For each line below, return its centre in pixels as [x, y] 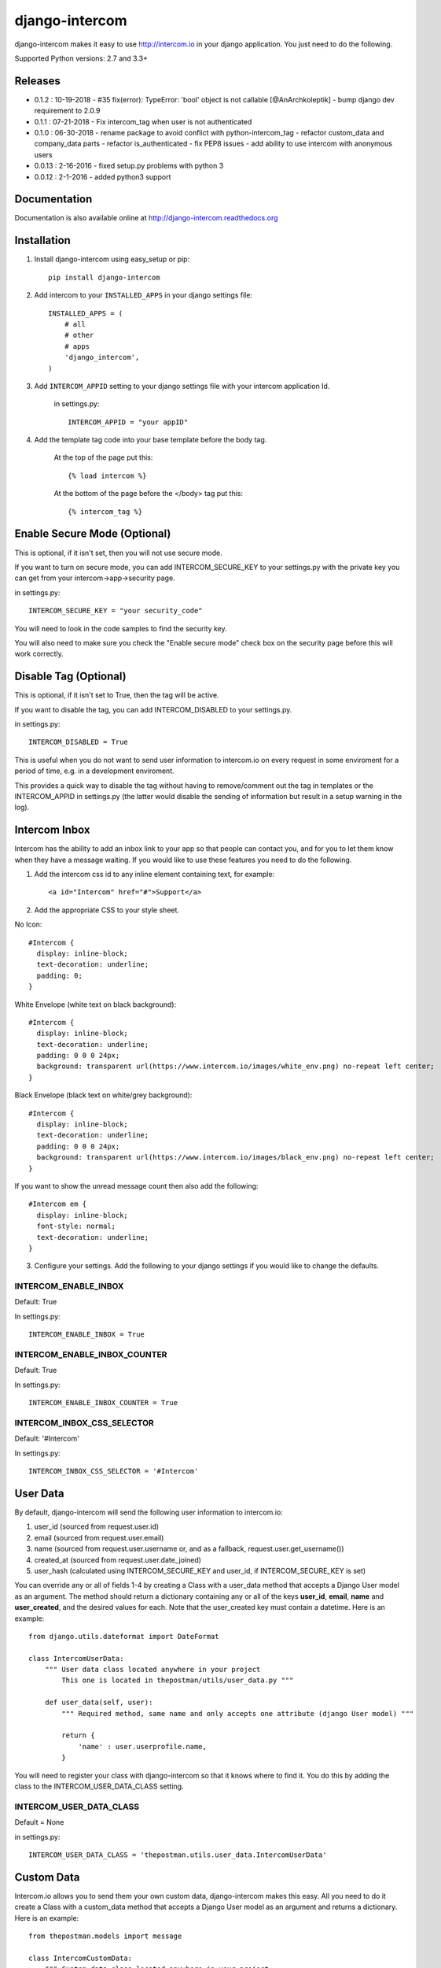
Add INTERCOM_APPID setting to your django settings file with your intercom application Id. [182, 386]
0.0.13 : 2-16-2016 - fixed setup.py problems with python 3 [129, 166]
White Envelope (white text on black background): [96, 1004]
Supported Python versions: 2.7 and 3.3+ [81, 58]
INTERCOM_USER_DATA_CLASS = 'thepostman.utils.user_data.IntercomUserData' [178, 1855]
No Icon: [28, 924]
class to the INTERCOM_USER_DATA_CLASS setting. [99, 1786]
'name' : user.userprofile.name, [143, 1746]
